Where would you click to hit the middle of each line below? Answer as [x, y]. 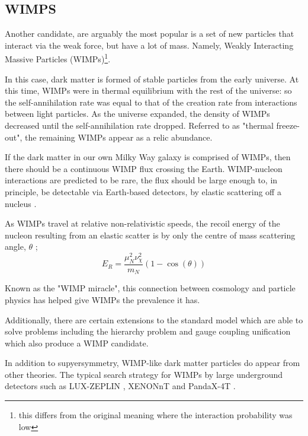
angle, [15, 246]
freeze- [288, 125]
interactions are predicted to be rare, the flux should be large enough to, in [141, 180]
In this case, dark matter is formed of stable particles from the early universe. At [152, 79]
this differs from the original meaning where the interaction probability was [155, 415]
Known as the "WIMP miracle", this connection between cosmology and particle [150, 288]
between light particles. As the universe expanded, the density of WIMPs [137, 114]
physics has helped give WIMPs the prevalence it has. [102, 299]
